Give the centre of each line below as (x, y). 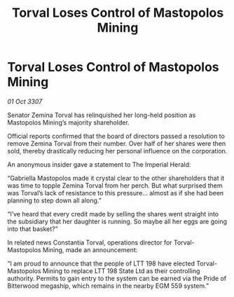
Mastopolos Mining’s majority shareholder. (68, 122)
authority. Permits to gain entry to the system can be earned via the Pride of (117, 278)
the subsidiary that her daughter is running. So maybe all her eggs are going (117, 221)
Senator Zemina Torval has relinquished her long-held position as (102, 115)
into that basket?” (33, 228)
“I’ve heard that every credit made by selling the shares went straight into (113, 214)
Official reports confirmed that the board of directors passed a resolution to (116, 136)
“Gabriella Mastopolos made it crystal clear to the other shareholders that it (116, 178)
